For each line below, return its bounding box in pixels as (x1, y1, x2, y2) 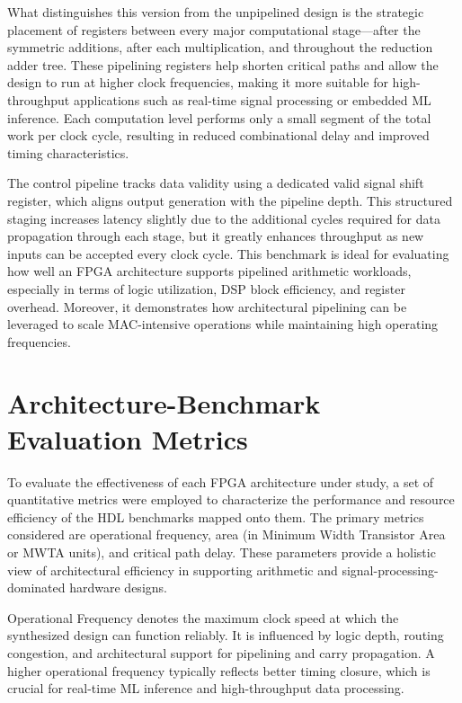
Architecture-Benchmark (7, 385, 321, 422)
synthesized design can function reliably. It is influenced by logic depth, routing (7, 626, 444, 645)
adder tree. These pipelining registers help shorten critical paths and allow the (7, 55, 439, 74)
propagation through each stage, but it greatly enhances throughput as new (7, 227, 424, 245)
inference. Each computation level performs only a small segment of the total (7, 108, 431, 127)
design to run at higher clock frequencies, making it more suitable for (7, 73, 388, 92)
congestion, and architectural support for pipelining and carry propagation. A (7, 643, 435, 662)
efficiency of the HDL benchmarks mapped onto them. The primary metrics (7, 507, 424, 526)
